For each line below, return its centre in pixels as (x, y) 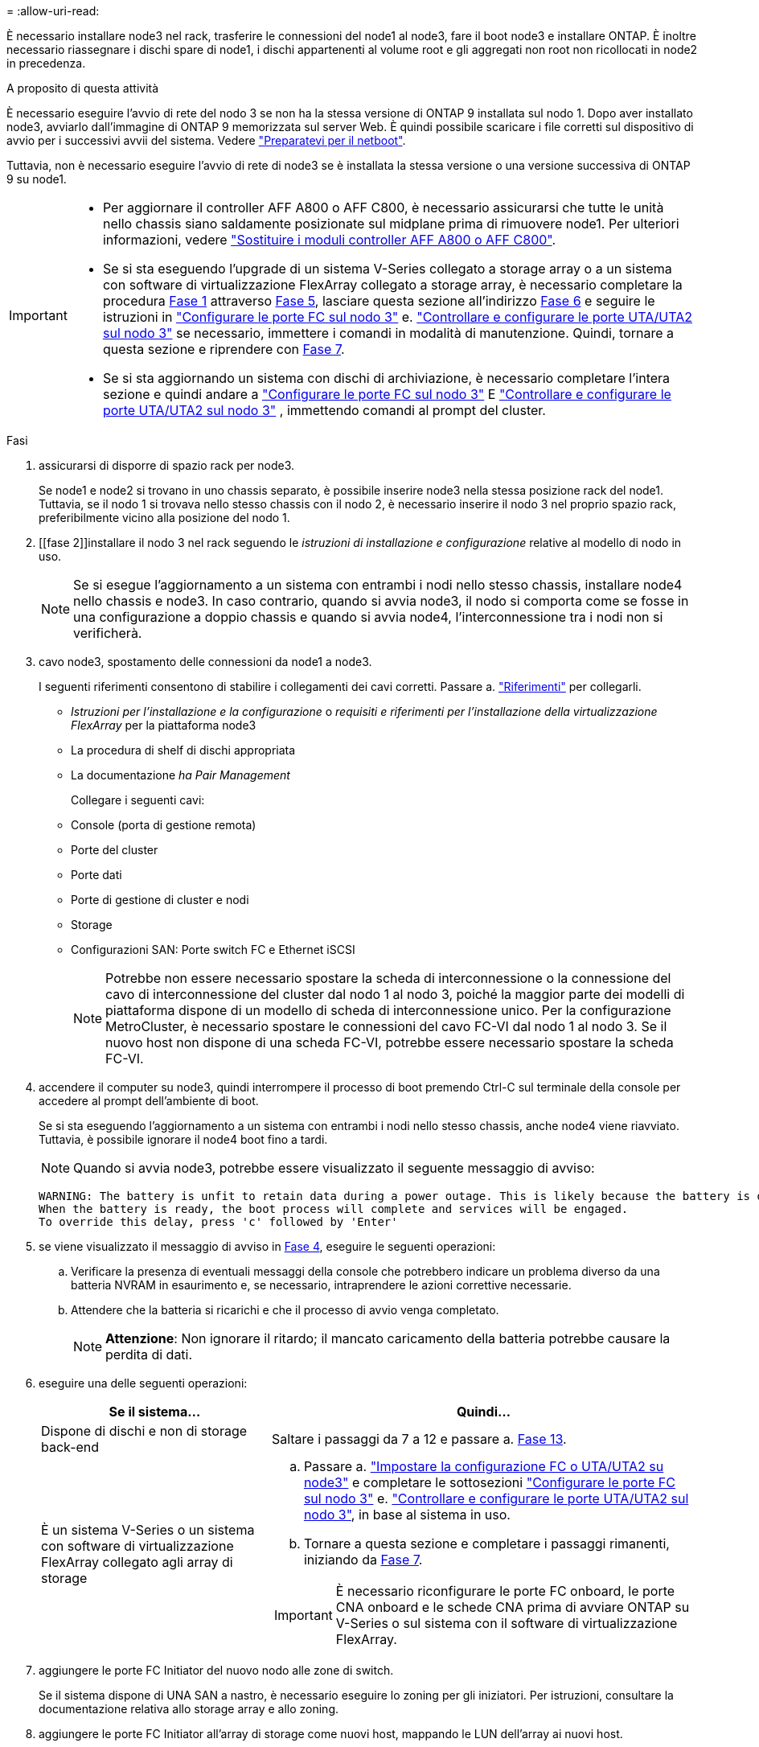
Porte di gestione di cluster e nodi (160, 900)
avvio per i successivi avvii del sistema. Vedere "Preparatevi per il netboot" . (206, 140)
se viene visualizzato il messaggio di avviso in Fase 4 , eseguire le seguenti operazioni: (267, 1246)
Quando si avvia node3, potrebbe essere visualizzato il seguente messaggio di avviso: (334, 1168)
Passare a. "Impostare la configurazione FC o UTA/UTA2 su (484, 1466)
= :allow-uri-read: (53, 11)
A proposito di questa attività (83, 88)
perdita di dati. (149, 1354)
